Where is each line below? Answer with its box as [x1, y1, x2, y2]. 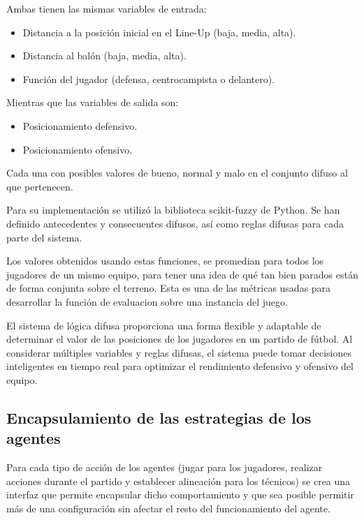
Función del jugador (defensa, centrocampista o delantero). [22, 71, 275, 86]
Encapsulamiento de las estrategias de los [6, 406, 312, 428]
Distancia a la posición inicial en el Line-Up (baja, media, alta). [22, 24, 296, 39]
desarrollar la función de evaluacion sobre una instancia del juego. [6, 294, 288, 309]
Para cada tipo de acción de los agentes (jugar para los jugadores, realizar [6, 460, 323, 475]
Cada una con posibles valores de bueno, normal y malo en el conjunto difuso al [6, 165, 348, 180]
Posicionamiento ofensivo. [22, 142, 133, 156]
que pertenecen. [6, 179, 73, 193]
